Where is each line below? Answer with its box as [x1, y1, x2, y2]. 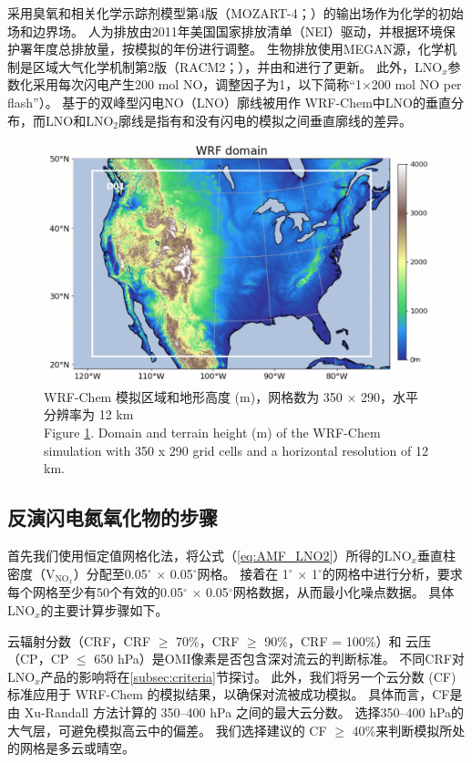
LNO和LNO [45, 110, 114, 129]
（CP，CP [7, 649, 69, 668]
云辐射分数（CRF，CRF [7, 631, 151, 650]
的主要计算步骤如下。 [40, 600, 169, 619]
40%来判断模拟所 [352, 720, 453, 739]
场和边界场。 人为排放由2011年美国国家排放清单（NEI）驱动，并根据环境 [7, 21, 443, 40]
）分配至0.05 [73, 563, 148, 583]
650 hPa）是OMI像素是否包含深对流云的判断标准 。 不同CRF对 [94, 649, 465, 668]
